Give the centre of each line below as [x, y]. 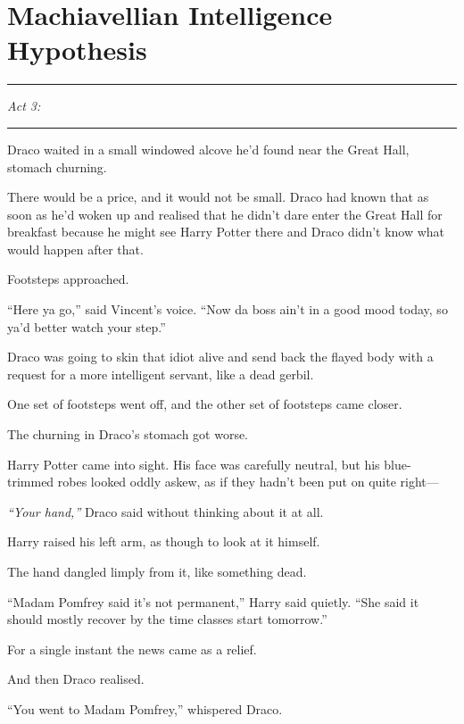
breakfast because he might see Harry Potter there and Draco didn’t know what [226, 232]
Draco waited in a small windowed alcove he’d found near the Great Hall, [208, 149]
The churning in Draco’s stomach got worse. [128, 434]
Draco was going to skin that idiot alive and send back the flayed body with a [220, 357]
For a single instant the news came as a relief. [132, 649]
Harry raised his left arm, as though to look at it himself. [164, 541]
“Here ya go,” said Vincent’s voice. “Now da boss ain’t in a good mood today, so [228, 309]
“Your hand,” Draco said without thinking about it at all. [166, 511]
